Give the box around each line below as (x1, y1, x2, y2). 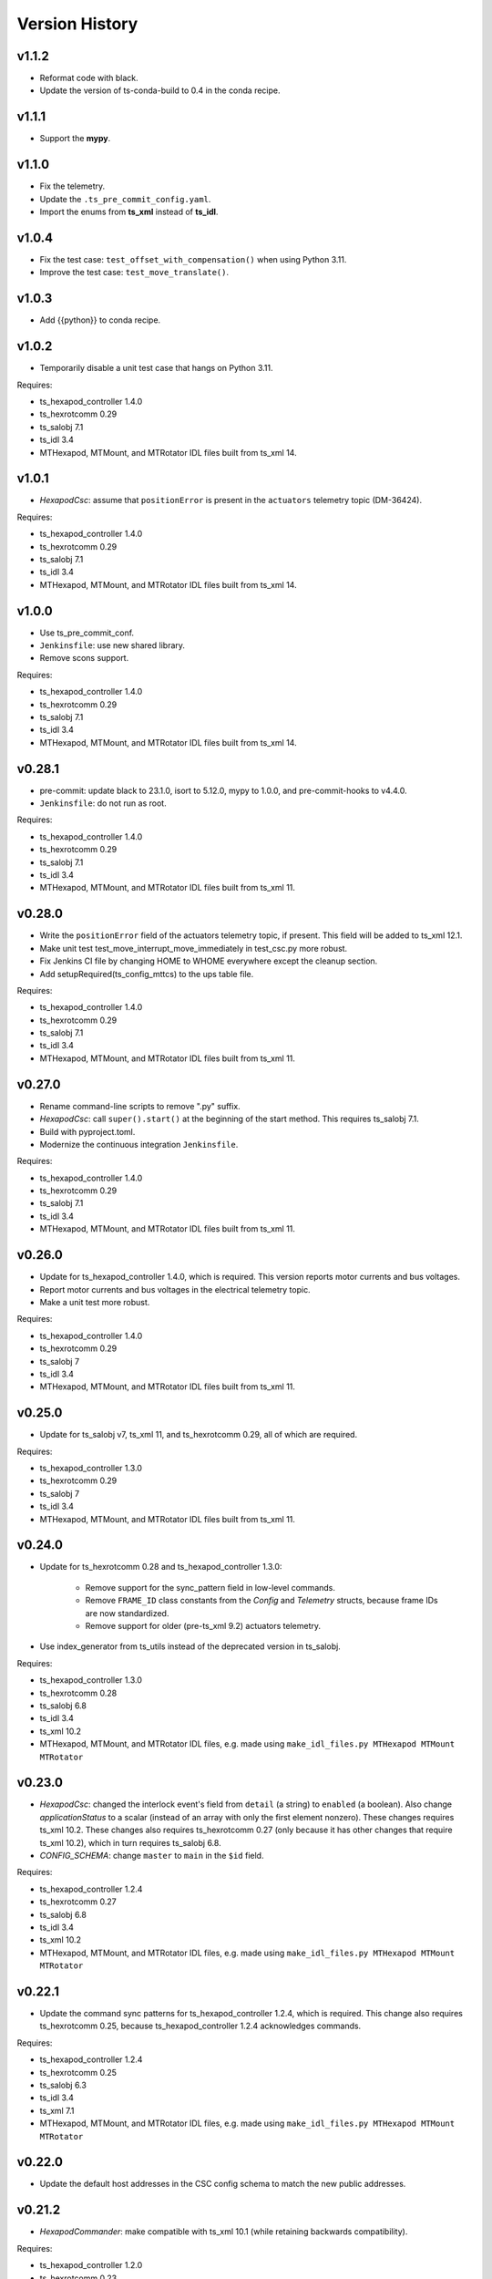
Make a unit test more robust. (39, 1296, 150, 1307)
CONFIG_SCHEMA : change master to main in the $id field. (39, 1851, 264, 1861)
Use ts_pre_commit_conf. (39, 627, 135, 638)
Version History (16, 14, 138, 34)
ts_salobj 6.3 (39, 2079, 87, 2090)
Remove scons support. (39, 653, 129, 664)
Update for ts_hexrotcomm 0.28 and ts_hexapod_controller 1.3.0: (39, 1562, 282, 1573)
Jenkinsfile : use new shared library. (39, 640, 186, 651)
